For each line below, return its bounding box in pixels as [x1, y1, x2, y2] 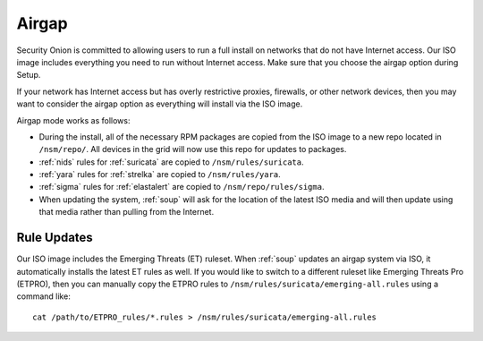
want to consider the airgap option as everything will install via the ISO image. [16, 98, 303, 109]
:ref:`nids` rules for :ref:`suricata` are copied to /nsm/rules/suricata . [38, 157, 304, 167]
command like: [16, 291, 71, 302]
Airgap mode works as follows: [16, 115, 131, 125]
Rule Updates [16, 230, 93, 245]
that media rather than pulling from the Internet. [38, 207, 215, 217]
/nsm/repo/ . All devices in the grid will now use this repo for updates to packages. [38, 144, 347, 155]
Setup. [16, 70, 41, 81]
